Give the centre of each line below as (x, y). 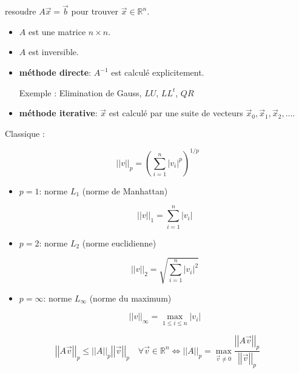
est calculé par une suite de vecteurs (176, 113)
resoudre (21, 11)
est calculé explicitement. (158, 72)
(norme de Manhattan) (125, 190)
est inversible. (53, 52)
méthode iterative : (58, 113)
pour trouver (95, 11)
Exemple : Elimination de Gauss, (80, 92)
